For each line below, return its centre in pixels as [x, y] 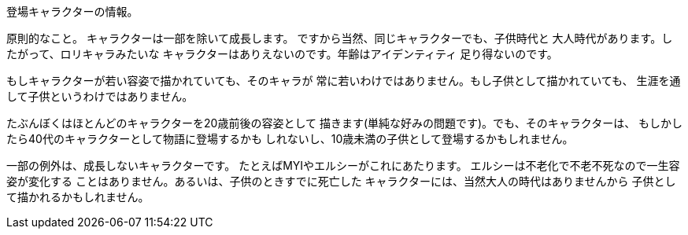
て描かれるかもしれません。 [78, 197]
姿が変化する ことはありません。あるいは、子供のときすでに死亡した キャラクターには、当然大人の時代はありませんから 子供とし [341, 181]
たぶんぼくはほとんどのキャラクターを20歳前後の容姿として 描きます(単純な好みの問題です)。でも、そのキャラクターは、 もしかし [345, 123]
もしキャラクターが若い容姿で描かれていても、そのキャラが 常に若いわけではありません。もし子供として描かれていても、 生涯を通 [344, 81]
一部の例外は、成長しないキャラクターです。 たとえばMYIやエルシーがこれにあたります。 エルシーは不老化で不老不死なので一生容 [343, 165]
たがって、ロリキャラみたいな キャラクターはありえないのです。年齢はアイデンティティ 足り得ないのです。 [282, 54]
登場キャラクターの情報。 [72, 11]
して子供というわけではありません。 [100, 96]
